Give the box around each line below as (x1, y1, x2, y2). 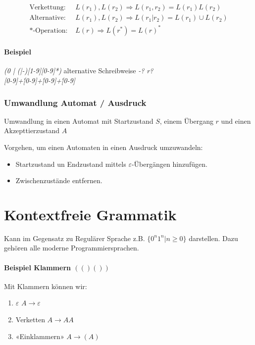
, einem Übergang (159, 115, 213, 126)
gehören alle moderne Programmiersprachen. (4, 243, 139, 253)
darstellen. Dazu (189, 233, 238, 243)
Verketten (15, 314, 45, 325)
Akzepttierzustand (4, 125, 60, 136)
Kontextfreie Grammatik (4, 204, 177, 224)
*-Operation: (29, 27, 68, 34)
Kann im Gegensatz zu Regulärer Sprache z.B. (4, 233, 145, 243)
